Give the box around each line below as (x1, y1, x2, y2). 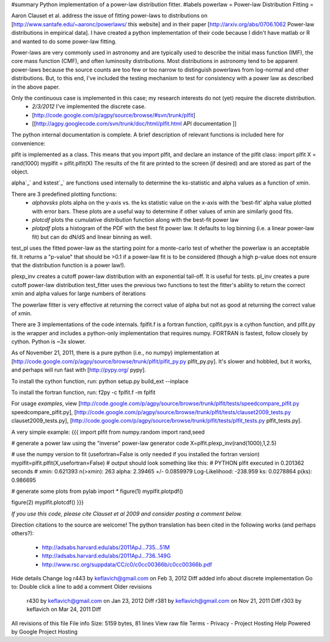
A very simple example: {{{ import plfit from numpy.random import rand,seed (11, 428, 205, 436)
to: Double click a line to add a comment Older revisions (11, 583, 152, 591)
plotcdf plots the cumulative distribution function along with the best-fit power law (32, 216, 239, 223)
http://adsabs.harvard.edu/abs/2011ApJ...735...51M (42, 544, 170, 551)
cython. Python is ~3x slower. (11, 338, 86, 345)
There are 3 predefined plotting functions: (11, 190, 117, 198)
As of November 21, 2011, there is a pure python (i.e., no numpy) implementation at (11, 349, 219, 357)
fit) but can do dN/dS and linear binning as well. (32, 233, 152, 241)
